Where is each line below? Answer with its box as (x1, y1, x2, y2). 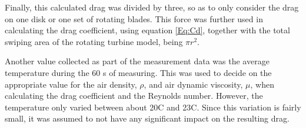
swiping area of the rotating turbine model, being (5, 35, 183, 47)
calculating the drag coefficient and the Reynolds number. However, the (5, 89, 263, 102)
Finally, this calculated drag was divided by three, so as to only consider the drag (5, 1, 299, 13)
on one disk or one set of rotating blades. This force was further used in (5, 12, 263, 25)
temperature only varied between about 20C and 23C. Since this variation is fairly (5, 101, 301, 113)
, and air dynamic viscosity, (144, 78, 243, 90)
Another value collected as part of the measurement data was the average (5, 55, 270, 67)
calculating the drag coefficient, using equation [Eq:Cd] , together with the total (5, 24, 290, 36)
